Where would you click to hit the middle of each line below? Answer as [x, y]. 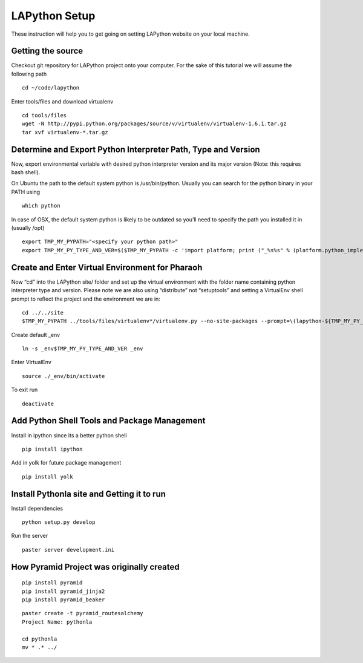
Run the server [30, 536]
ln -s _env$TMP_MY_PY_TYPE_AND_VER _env [83, 349]
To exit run [25, 390]
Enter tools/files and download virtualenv [62, 101]
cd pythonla [40, 639]
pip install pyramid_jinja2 [64, 591]
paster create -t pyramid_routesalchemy [83, 613]
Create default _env [36, 335]
